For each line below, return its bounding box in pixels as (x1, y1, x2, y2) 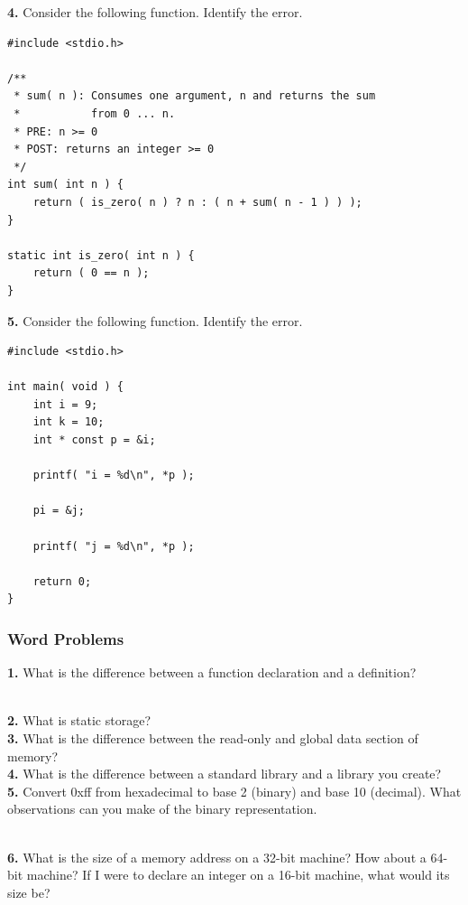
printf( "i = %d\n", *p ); (32, 469, 195, 482)
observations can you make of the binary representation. (7, 799, 317, 818)
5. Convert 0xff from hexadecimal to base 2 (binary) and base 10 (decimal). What (7, 781, 462, 800)
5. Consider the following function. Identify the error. (7, 311, 303, 330)
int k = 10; (32, 415, 105, 429)
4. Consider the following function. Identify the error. (7, 3, 303, 21)
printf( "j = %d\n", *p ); (32, 539, 195, 553)
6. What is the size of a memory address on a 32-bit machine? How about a (7, 847, 427, 866)
